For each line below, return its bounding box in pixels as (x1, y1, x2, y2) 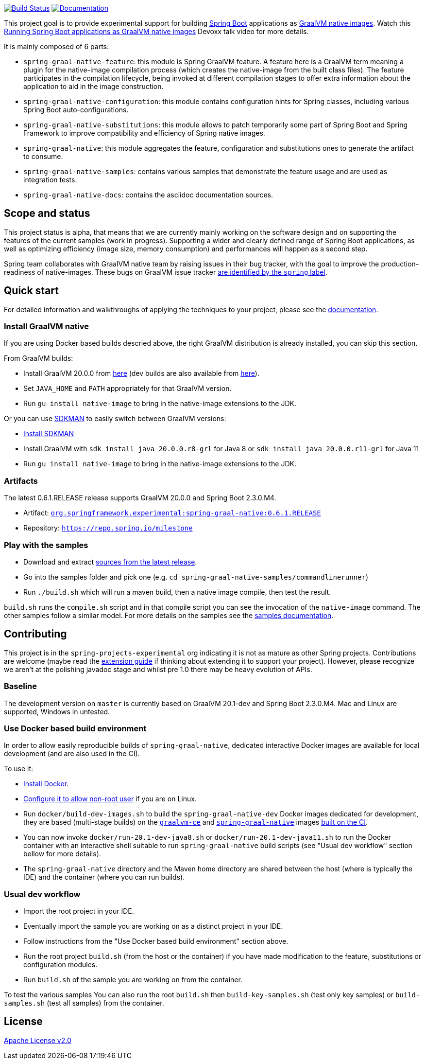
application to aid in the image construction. (23, 82, 164, 90)
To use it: (4, 764, 34, 773)
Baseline (4, 681, 37, 691)
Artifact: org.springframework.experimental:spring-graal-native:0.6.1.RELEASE (23, 509, 321, 517)
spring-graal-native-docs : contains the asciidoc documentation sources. (23, 191, 273, 199)
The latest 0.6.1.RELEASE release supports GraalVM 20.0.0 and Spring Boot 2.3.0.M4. (4, 494, 276, 502)
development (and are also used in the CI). (4, 749, 140, 758)
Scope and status (4, 207, 90, 220)
